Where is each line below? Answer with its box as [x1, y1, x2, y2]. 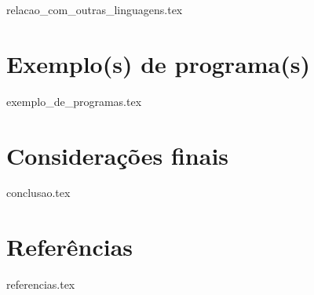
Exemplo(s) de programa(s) [6, 47, 311, 79]
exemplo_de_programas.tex [6, 93, 142, 109]
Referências [6, 231, 133, 263]
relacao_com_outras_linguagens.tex [6, 2, 183, 17]
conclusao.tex [6, 184, 71, 201]
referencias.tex [6, 276, 75, 293]
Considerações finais [6, 139, 229, 171]
